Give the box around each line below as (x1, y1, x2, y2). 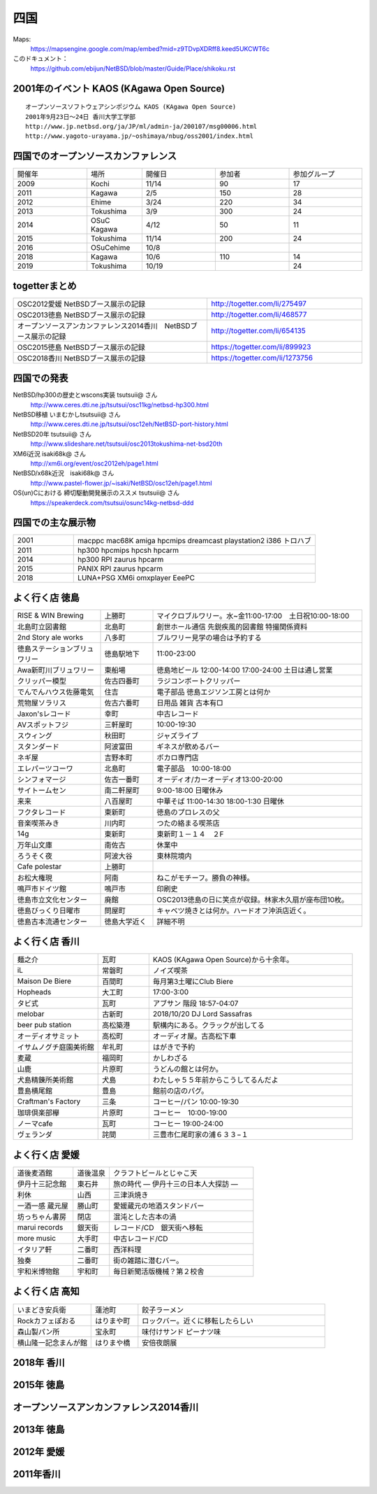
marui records (17, 1222, 64, 1232)
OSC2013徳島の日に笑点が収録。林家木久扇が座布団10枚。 (156, 894, 349, 904)
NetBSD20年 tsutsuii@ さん (13, 430, 92, 438)
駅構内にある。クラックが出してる (152, 1020, 265, 1030)
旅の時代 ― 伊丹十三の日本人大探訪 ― (112, 1179, 239, 1189)
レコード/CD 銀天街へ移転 (112, 1222, 203, 1232)
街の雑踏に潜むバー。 (112, 1255, 184, 1265)
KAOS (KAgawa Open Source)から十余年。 (152, 955, 294, 965)
